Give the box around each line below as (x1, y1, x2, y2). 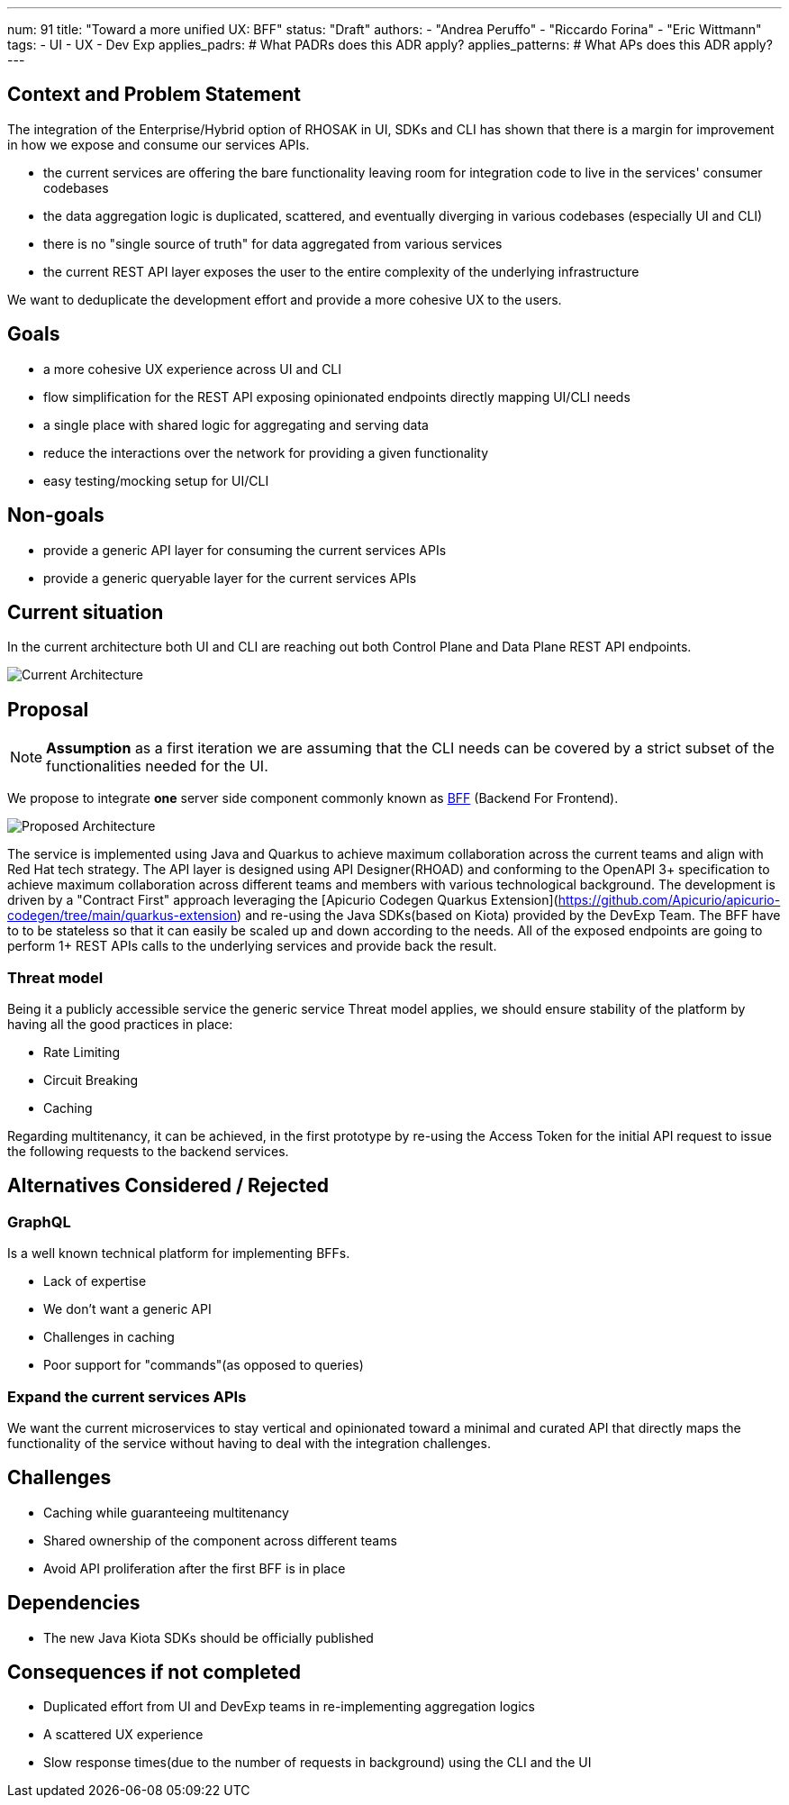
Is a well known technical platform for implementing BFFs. (7, 1245, 350, 1262)
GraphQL (7, 1212, 71, 1231)
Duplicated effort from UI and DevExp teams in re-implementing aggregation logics (43, 1699, 535, 1715)
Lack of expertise (43, 1273, 147, 1290)
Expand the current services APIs (7, 1387, 247, 1406)
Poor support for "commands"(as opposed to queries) (43, 1357, 364, 1373)
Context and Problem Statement (7, 83, 301, 106)
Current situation (7, 600, 164, 624)
